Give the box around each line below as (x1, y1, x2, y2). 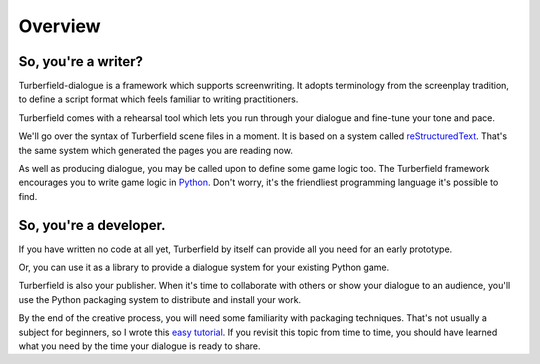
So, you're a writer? (18, 53, 144, 70)
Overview (18, 15, 101, 37)
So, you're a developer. (18, 216, 166, 234)
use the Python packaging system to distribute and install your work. (18, 293, 302, 305)
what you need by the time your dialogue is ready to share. (18, 340, 261, 352)
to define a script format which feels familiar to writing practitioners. (18, 93, 299, 105)
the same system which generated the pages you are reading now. (18, 144, 294, 156)
